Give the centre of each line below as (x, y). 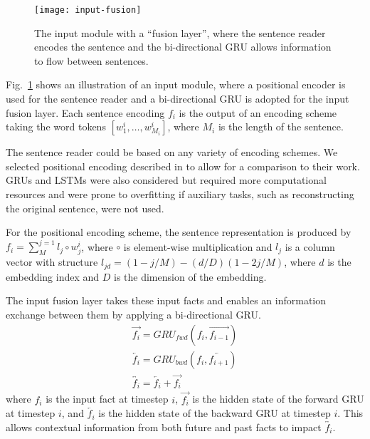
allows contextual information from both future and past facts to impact (164, 427)
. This (350, 413)
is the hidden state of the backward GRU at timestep (215, 413)
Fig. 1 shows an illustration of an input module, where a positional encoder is (176, 84)
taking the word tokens (56, 126)
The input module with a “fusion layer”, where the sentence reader (180, 32)
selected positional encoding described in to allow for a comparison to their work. (183, 166)
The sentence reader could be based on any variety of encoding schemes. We (172, 152)
